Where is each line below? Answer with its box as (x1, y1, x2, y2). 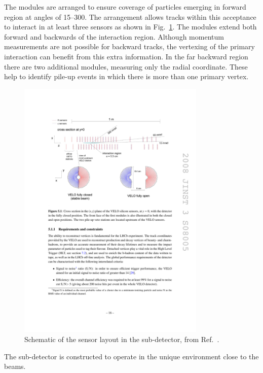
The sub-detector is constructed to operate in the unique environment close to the (4, 351, 259, 361)
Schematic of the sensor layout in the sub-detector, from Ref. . (24, 334, 219, 345)
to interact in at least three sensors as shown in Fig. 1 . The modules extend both (4, 21, 257, 32)
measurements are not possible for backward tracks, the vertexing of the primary (4, 41, 255, 52)
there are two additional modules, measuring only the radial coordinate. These (4, 61, 248, 72)
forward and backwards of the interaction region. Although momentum (4, 31, 224, 42)
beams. (4, 361, 26, 371)
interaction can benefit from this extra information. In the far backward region (4, 51, 248, 61)
